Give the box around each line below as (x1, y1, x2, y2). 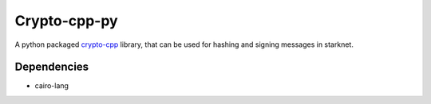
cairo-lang (34, 81, 69, 91)
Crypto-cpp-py (14, 12, 119, 29)
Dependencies (14, 60, 89, 74)
